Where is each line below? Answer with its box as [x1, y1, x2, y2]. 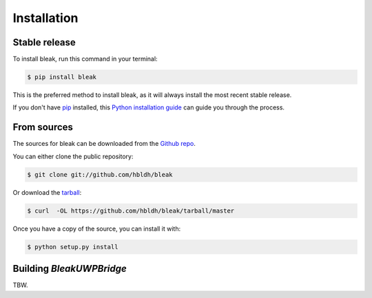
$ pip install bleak [27, 73, 96, 81]
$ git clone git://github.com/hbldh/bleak [27, 171, 173, 178]
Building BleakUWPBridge [12, 263, 127, 275]
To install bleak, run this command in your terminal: [12, 55, 158, 63]
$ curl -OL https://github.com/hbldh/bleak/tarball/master [27, 206, 235, 215]
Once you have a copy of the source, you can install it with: [12, 224, 181, 233]
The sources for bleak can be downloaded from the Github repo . [12, 140, 196, 148]
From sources [12, 121, 74, 134]
